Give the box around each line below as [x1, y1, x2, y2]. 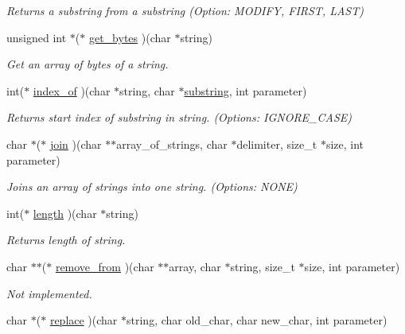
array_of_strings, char [116, 135, 228, 152]
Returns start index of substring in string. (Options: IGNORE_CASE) [6, 109, 352, 126]
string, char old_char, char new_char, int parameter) [127, 312, 387, 328]
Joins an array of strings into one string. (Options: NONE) [6, 178, 298, 195]
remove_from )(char [55, 258, 154, 274]
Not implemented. [6, 285, 92, 301]
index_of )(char [33, 82, 111, 99]
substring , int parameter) [184, 82, 307, 99]
